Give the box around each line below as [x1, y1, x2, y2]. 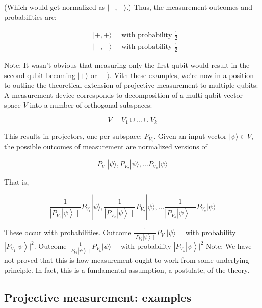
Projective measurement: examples [4, 289, 191, 305]
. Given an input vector [153, 131, 227, 141]
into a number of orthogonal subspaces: [30, 99, 152, 110]
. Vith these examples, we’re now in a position [110, 69, 254, 80]
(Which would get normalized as [4, 2, 106, 12]
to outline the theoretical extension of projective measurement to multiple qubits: [4, 80, 258, 90]
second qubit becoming [4, 69, 76, 80]
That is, [4, 176, 29, 187]
